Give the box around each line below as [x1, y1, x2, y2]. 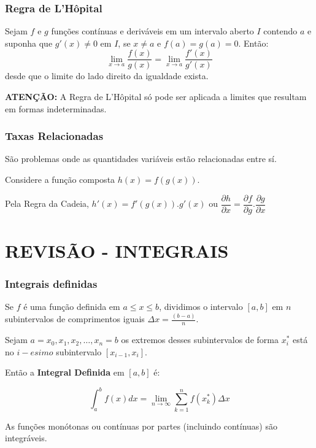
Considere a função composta [5, 173, 115, 186]
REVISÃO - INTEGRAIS [5, 238, 229, 263]
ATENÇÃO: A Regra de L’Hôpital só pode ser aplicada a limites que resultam [5, 90, 307, 103]
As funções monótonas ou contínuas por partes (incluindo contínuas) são [5, 419, 277, 432]
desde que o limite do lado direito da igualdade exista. [5, 69, 209, 82]
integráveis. [5, 431, 47, 444]
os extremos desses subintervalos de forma [121, 333, 279, 346]
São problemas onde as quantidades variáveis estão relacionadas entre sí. [5, 152, 277, 165]
